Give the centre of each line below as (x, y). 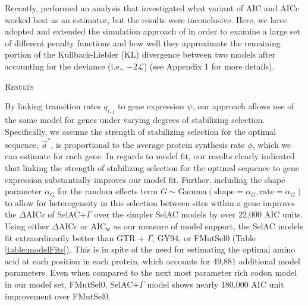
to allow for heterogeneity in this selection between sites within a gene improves (150, 202)
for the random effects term (108, 191)
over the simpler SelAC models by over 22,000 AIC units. (199, 214)
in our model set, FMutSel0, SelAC (69, 284)
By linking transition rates (53, 106)
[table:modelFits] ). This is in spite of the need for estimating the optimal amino (150, 249)
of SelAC (64, 214)
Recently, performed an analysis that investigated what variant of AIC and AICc (152, 8)
